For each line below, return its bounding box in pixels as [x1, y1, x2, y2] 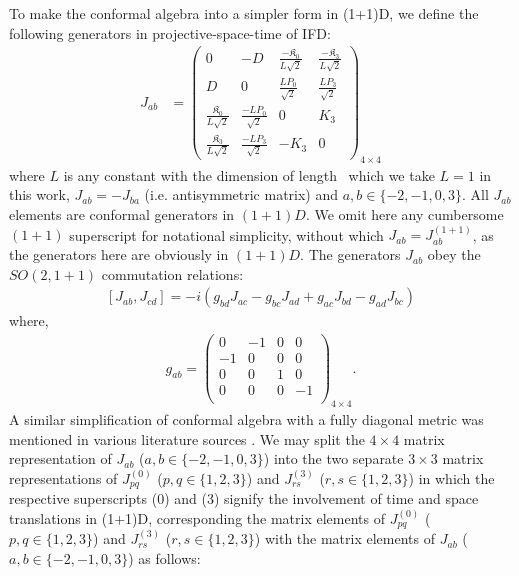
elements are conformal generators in [9, 204, 235, 225]
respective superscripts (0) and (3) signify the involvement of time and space [9, 488, 479, 509]
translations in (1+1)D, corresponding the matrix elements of [9, 507, 385, 528]
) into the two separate [263, 448, 404, 469]
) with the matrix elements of [254, 528, 435, 549]
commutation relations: [101, 263, 244, 284]
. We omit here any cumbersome [305, 204, 504, 225]
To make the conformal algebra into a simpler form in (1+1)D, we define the [9, 3, 479, 23]
